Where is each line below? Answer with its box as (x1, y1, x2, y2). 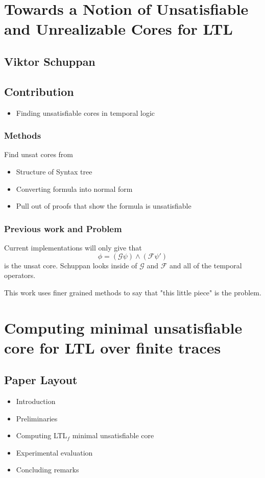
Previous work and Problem (4, 222, 122, 235)
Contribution (4, 83, 74, 99)
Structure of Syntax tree (16, 166, 92, 177)
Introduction (16, 396, 56, 407)
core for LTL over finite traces (4, 337, 221, 358)
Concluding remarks (16, 464, 79, 475)
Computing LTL (16, 430, 67, 441)
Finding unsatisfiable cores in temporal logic (16, 107, 155, 118)
